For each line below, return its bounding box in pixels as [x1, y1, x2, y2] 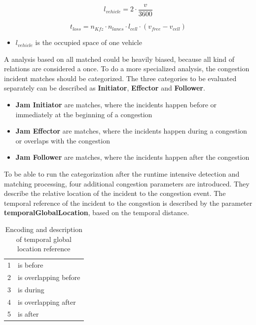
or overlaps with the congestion [15, 135, 110, 145]
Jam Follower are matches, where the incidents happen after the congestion [15, 152, 250, 162]
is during [18, 284, 44, 294]
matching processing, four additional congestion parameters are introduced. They [4, 178, 250, 188]
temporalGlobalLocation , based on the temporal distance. [4, 207, 189, 218]
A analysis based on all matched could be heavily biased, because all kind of [4, 53, 235, 64]
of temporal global [16, 233, 72, 244]
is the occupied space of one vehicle [35, 37, 142, 47]
